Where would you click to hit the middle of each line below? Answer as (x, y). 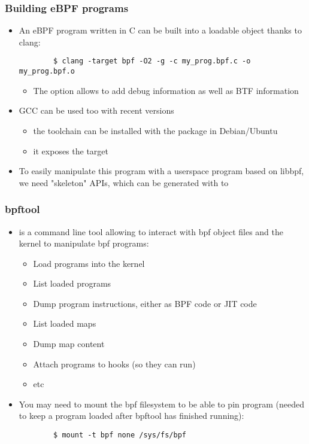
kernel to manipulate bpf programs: (84, 243)
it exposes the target (71, 150)
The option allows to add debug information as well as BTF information (166, 90)
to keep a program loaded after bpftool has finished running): (131, 416)
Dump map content (69, 344)
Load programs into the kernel (89, 263)
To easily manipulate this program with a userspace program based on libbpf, (161, 171)
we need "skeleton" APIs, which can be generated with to (124, 182)
